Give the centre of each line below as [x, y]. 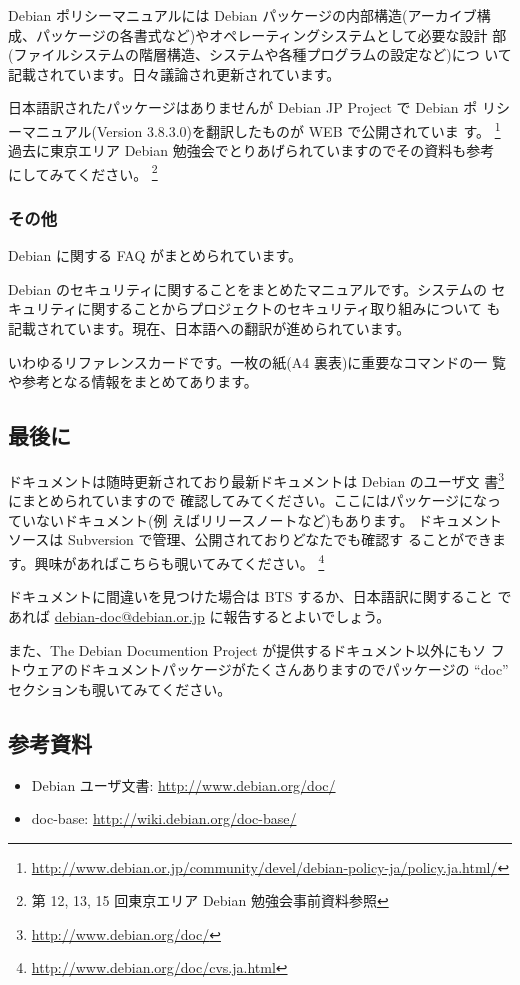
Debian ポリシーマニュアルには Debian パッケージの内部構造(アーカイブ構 [249, 15]
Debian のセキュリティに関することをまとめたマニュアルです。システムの [247, 288]
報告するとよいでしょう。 [307, 615]
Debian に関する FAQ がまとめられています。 [155, 255]
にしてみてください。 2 [83, 172]
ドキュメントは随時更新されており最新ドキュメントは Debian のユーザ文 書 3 [256, 479]
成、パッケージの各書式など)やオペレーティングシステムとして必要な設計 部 [257, 34]
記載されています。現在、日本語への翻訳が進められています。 [209, 328]
